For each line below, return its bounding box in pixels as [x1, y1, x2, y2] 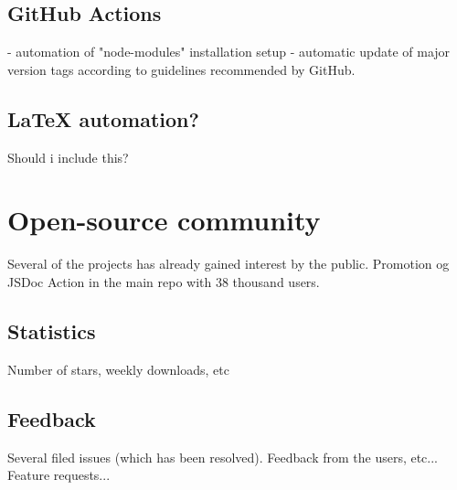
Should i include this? [7, 147, 129, 166]
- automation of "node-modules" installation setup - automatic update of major [7, 42, 451, 61]
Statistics [7, 316, 96, 345]
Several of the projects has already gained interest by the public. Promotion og [7, 254, 450, 273]
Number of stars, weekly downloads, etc [7, 359, 229, 378]
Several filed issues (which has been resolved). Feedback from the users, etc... [7, 447, 439, 466]
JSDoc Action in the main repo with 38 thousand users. [7, 272, 320, 291]
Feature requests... [7, 465, 111, 485]
